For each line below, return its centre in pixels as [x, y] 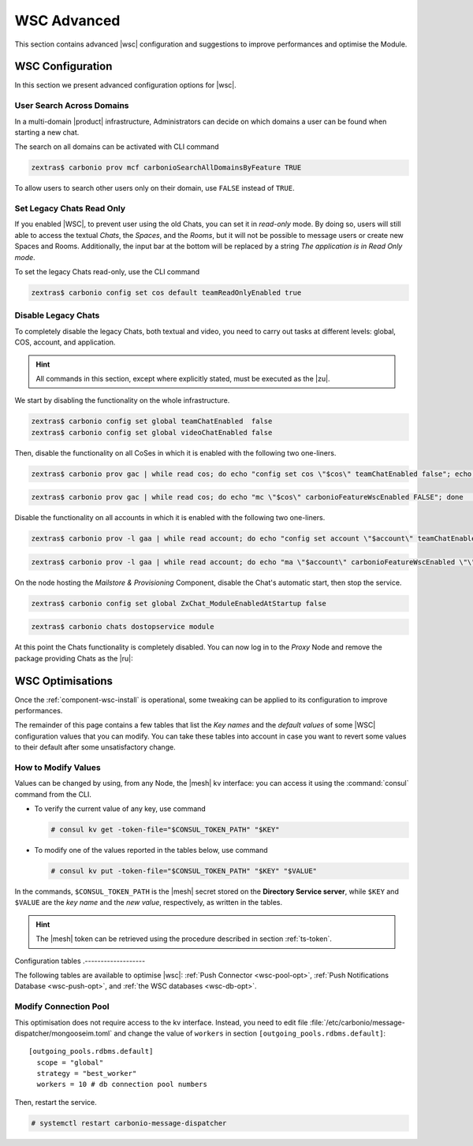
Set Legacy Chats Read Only [70, 209]
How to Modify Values [58, 767]
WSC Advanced [67, 20]
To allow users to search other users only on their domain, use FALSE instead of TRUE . [155, 188]
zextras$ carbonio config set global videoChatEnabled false [152, 432]
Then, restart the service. [56, 1102]
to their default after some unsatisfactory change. [95, 747]
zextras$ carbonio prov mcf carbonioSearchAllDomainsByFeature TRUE [166, 168]
